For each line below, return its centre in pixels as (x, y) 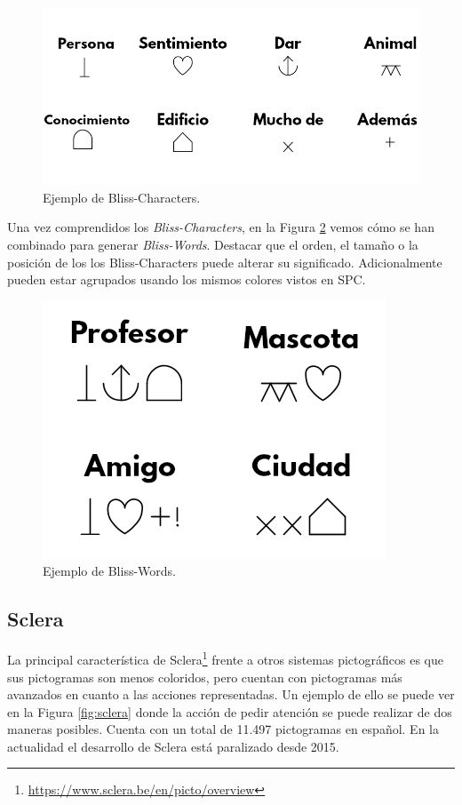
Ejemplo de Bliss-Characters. (122, 197)
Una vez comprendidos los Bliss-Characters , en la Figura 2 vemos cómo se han (221, 227)
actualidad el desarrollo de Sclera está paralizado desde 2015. (173, 746)
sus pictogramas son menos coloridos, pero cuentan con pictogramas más (205, 677)
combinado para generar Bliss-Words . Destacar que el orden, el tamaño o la (213, 245)
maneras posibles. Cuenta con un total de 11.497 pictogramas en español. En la (223, 729)
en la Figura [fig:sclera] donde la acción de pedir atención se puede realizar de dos (230, 711)
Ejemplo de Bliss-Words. (109, 571)
